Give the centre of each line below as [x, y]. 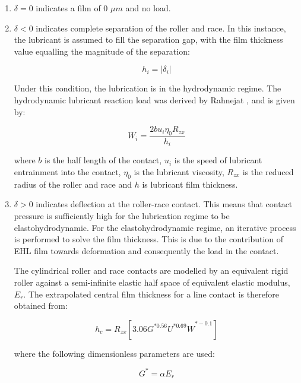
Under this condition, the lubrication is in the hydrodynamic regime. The [148, 88]
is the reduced [268, 172]
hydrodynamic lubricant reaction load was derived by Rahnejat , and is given [154, 99]
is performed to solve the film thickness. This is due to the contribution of [149, 239]
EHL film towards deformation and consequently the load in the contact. [146, 250]
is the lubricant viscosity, [179, 172]
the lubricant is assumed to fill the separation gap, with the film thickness [148, 39]
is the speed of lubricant [218, 160]
